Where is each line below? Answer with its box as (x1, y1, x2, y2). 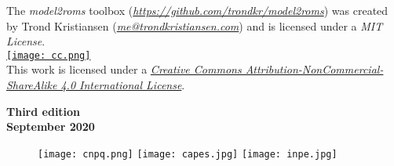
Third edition (6, 103, 81, 119)
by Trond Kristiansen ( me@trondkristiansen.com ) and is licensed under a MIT (6, 17, 383, 34)
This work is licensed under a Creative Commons (6, 61, 242, 78)
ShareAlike (6, 77, 57, 93)
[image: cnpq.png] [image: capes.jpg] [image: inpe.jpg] (38, 148, 337, 160)
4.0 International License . (60, 77, 185, 93)
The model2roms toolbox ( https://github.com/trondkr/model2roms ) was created (6, 2, 389, 18)
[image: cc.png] (6, 49, 91, 61)
